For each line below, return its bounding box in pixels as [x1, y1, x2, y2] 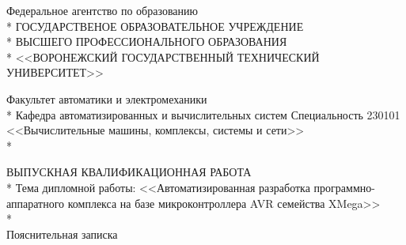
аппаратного [6, 194, 65, 211]
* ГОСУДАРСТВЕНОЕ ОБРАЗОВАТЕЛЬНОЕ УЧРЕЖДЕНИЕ [6, 17, 304, 34]
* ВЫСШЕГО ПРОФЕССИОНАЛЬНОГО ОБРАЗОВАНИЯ [6, 33, 287, 50]
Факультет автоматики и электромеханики [6, 90, 207, 107]
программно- [313, 179, 375, 195]
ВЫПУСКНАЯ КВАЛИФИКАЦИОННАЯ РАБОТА [6, 164, 252, 180]
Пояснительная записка [6, 225, 118, 242]
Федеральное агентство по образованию [6, 2, 198, 18]
